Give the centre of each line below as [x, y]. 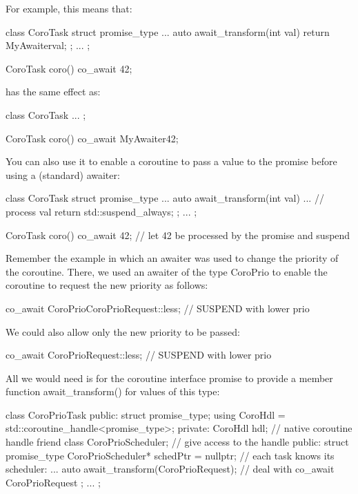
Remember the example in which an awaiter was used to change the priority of [172, 258]
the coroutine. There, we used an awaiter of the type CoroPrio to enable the [167, 271]
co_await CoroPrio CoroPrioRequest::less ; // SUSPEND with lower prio [158, 308]
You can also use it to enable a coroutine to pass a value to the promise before [171, 161]
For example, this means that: [69, 8]
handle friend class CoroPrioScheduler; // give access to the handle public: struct [177, 442]
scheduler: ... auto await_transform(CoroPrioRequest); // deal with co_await [170, 469]
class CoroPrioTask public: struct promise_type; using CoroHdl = [146, 414]
